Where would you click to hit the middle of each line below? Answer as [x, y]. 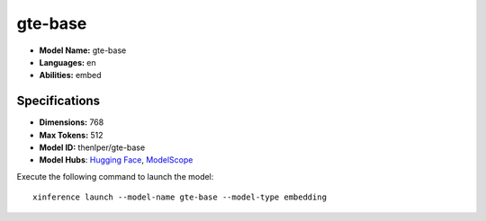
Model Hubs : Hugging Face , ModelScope [116, 160]
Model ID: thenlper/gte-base [92, 147]
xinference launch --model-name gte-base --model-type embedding [180, 197]
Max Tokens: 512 [71, 135]
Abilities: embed [71, 75]
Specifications [58, 101]
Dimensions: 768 [72, 122]
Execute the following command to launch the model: [115, 176]
